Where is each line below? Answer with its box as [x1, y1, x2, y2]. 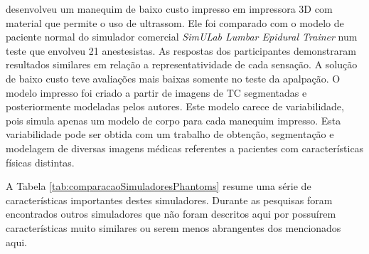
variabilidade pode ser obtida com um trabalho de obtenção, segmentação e [6, 127, 334, 142]
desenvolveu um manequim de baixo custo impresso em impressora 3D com [6, 1, 333, 16]
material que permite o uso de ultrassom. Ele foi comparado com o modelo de [6, 15, 344, 30]
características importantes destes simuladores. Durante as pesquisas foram [6, 192, 333, 207]
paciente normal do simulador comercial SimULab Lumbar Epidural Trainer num [6, 29, 358, 44]
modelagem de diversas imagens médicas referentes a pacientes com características [6, 140, 364, 155]
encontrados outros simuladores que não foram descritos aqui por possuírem [6, 206, 336, 221]
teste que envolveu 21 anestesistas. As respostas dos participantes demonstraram [6, 43, 356, 58]
